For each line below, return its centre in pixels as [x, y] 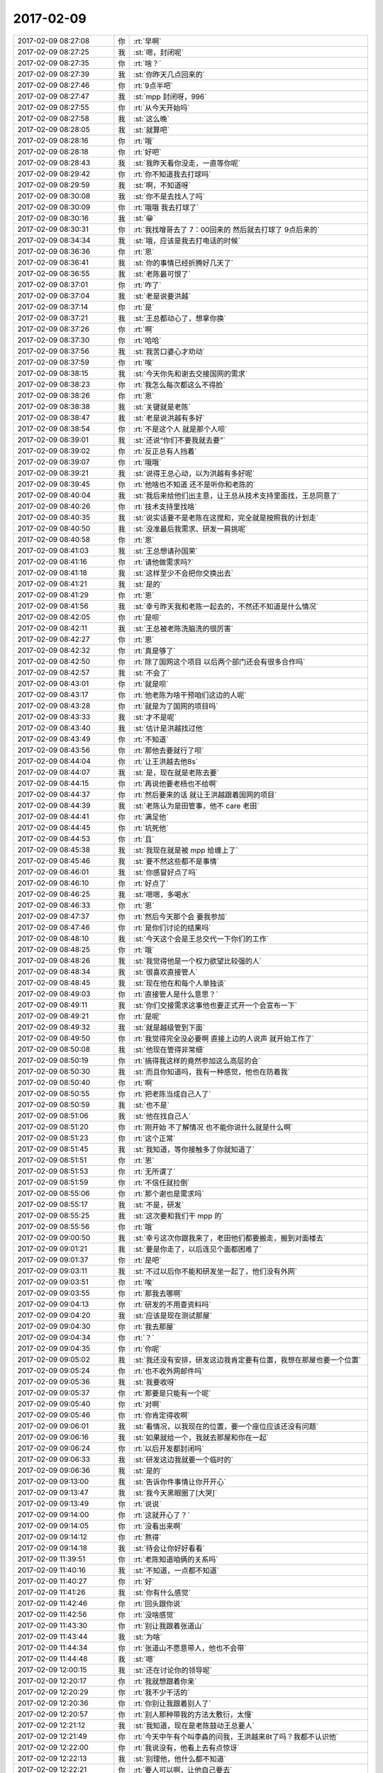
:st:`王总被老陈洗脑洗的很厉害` [183, 628]
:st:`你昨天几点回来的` [169, 74]
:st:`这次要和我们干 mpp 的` [178, 1216]
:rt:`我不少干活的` [162, 1692]
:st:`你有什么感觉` [162, 1592]
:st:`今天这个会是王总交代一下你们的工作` [201, 938]
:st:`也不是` [151, 1105]
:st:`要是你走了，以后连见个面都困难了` [198, 1249]
